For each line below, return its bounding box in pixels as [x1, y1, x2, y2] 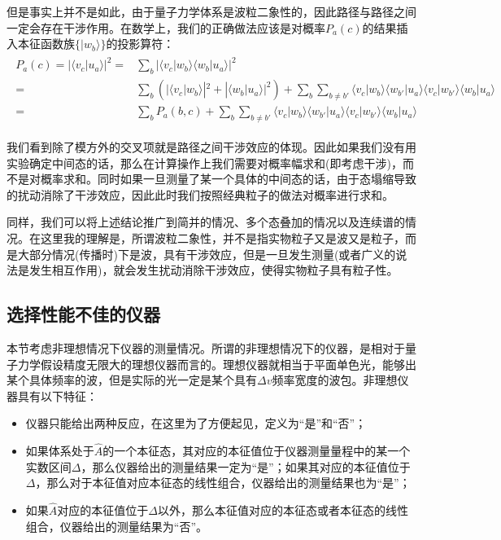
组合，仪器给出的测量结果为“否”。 [25, 517, 208, 534]
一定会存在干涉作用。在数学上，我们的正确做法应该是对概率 [7, 19, 325, 36]
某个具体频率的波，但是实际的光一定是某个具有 [7, 371, 257, 389]
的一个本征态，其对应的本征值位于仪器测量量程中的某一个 [102, 442, 411, 459]
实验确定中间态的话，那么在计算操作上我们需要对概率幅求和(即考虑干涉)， [7, 154, 403, 171]
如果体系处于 [25, 442, 94, 459]
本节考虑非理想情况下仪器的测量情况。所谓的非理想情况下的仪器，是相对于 [7, 339, 405, 356]
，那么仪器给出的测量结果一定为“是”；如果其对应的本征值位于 [81, 458, 411, 475]
